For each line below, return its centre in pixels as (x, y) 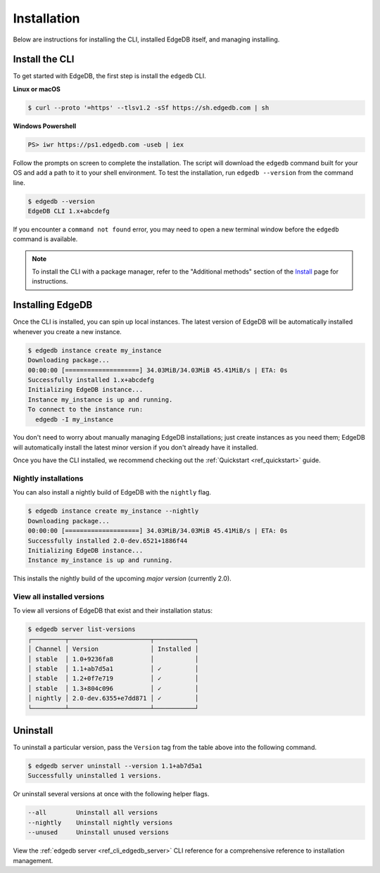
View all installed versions (59, 597)
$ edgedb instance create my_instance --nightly (113, 511)
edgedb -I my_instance (75, 419)
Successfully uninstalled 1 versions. (95, 776)
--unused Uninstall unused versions (98, 833)
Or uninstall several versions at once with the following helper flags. (111, 794)
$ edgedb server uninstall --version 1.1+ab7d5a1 (115, 766)
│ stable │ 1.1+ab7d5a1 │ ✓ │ (113, 669)
